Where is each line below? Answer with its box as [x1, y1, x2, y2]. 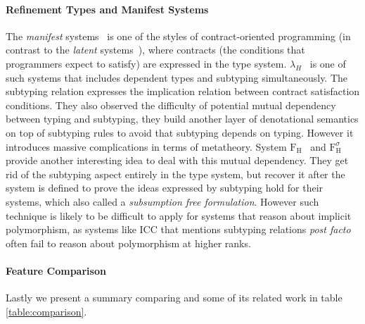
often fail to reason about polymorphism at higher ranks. [6, 235, 251, 250]
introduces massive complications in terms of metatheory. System [6, 139, 287, 154]
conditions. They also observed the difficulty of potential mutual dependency [6, 97, 336, 112]
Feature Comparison [6, 263, 106, 278]
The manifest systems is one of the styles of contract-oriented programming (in [6, 28, 351, 43]
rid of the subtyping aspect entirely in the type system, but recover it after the [6, 166, 345, 181]
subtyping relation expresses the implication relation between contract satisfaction [6, 84, 360, 99]
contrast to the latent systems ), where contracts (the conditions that [6, 42, 305, 57]
